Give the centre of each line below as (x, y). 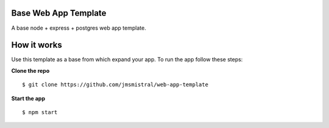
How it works (37, 45)
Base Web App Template (59, 13)
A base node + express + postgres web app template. (79, 28)
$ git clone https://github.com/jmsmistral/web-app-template (115, 85)
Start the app (28, 98)
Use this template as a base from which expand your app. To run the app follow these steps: (127, 59)
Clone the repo (30, 70)
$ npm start (40, 112)
